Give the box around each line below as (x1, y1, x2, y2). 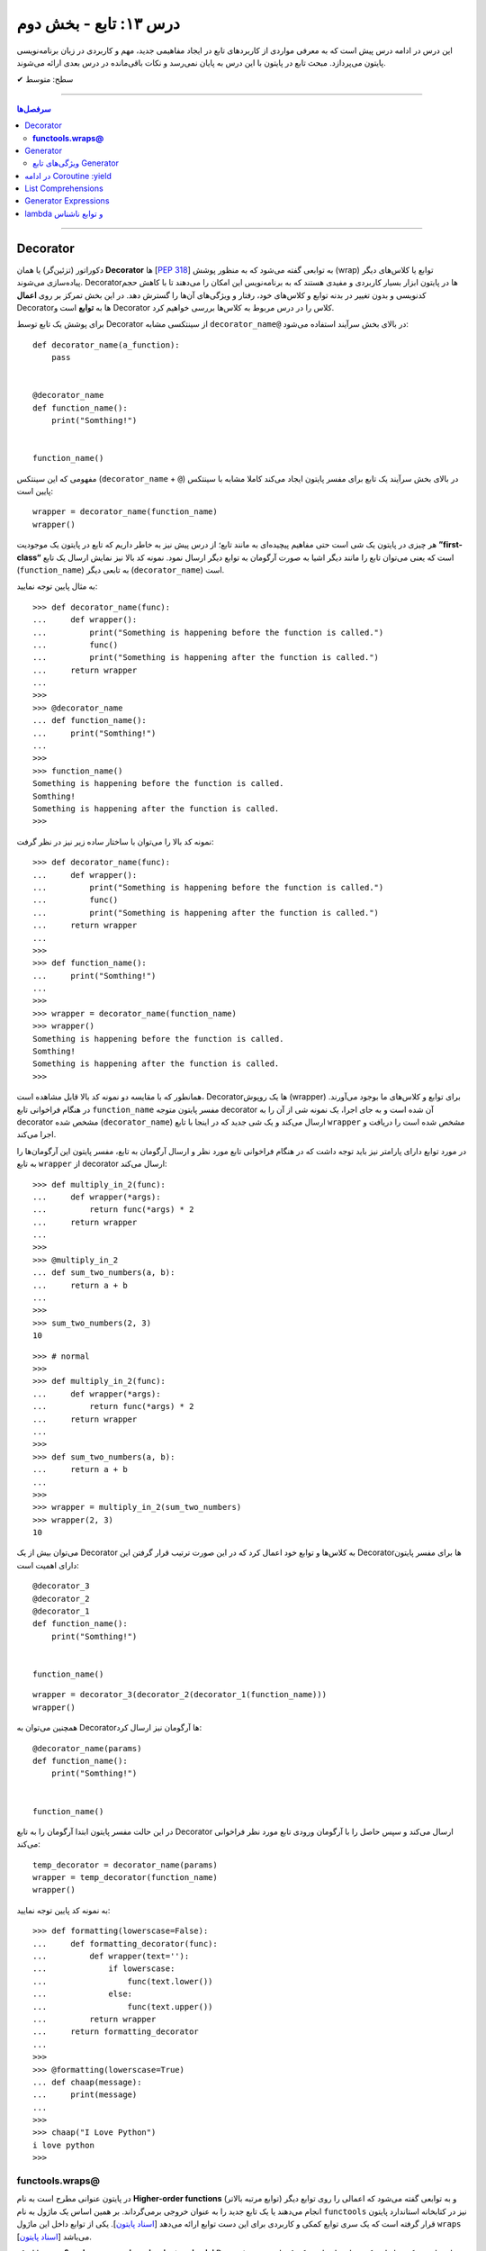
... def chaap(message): (32, 2076, 142, 2087)
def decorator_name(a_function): (32, 339, 180, 350)
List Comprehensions (24, 183, 103, 194)
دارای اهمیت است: (16, 1559, 80, 1570)
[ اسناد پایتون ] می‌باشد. (16, 2231, 92, 2242)
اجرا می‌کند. (16, 1129, 57, 1140)
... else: (32, 1989, 133, 1999)
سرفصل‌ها (16, 104, 51, 114)
